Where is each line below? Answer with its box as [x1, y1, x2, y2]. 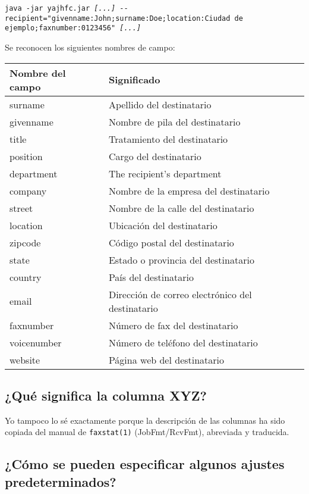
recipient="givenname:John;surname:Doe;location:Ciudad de [5, 14, 243, 23]
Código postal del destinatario [108, 235, 234, 249]
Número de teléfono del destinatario [108, 335, 258, 349]
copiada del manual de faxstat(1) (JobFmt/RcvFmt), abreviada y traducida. [5, 426, 289, 438]
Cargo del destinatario [108, 149, 201, 163]
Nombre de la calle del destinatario [108, 201, 254, 215]
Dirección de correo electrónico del [108, 287, 252, 301]
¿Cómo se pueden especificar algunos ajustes [5, 455, 285, 473]
